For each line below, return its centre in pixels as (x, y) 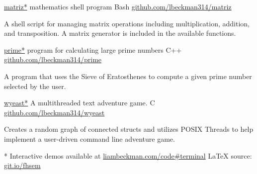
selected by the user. (35, 86)
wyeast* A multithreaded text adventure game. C (80, 103)
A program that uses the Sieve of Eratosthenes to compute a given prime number (128, 76)
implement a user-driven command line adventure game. (89, 138)
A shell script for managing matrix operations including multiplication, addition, (127, 23)
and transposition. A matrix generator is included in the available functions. (120, 33)
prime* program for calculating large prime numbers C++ (93, 49)
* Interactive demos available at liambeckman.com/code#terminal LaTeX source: (128, 155)
